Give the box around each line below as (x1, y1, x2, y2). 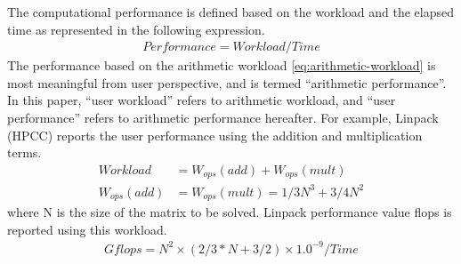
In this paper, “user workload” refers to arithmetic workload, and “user (7, 91, 396, 109)
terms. (7, 143, 42, 162)
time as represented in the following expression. (7, 20, 265, 38)
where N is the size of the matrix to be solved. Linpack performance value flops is (7, 203, 452, 221)
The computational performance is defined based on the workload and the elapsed (7, 3, 455, 20)
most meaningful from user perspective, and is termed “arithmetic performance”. (7, 73, 447, 92)
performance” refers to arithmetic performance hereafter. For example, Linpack (7, 108, 439, 126)
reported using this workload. (7, 220, 167, 238)
